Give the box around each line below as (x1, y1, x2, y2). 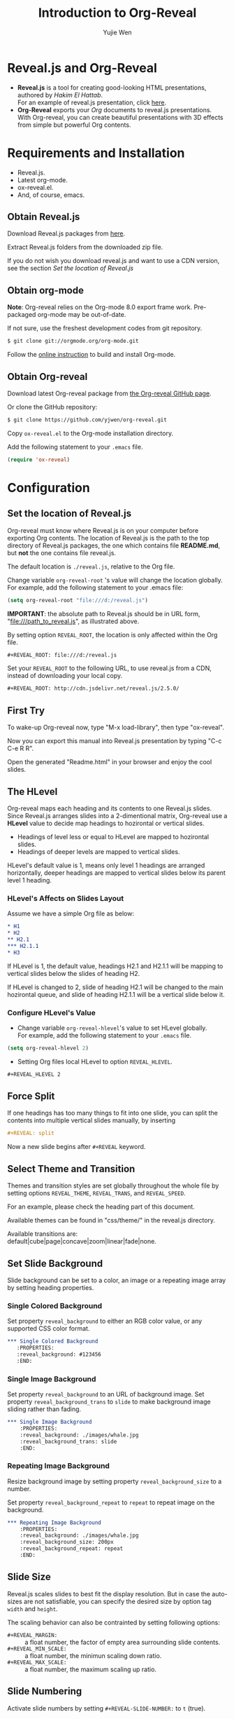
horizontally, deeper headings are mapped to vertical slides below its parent (7, 868, 226, 877)
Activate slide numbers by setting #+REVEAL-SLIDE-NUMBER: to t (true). (7, 1704, 206, 1712)
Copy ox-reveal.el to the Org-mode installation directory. (7, 429, 173, 437)
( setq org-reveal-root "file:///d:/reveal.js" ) (7, 597, 149, 604)
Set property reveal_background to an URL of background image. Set (7, 1390, 205, 1399)
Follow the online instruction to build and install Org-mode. (7, 351, 176, 359)
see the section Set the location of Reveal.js (7, 264, 134, 273)
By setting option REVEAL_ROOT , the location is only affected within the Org (7, 630, 218, 639)
